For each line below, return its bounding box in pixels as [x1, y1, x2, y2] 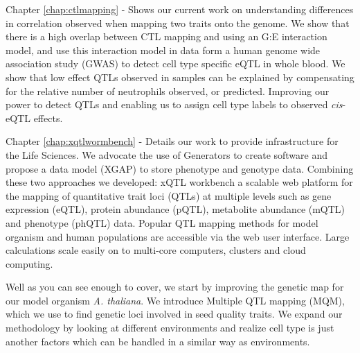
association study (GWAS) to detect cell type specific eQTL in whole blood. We [6, 56, 345, 71]
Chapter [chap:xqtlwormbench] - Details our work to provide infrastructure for [6, 134, 339, 148]
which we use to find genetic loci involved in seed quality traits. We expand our [6, 307, 343, 321]
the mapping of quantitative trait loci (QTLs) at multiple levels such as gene [6, 188, 332, 203]
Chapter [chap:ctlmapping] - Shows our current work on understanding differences [6, 2, 354, 16]
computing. [6, 256, 53, 270]
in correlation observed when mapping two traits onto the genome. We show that [6, 15, 350, 30]
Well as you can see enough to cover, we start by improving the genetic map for [6, 279, 344, 294]
